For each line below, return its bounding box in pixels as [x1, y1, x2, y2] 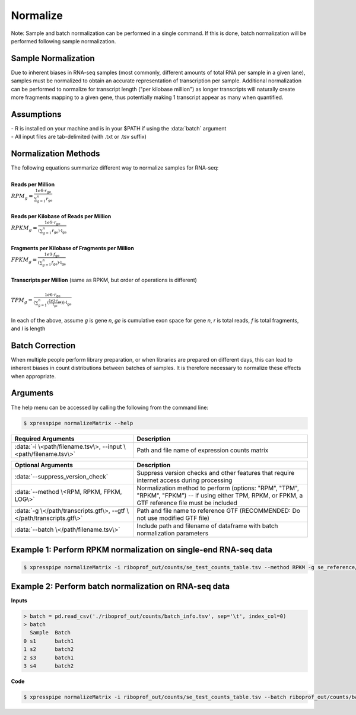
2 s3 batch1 [23, 654, 74, 661]
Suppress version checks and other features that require [136, 468, 295, 477]
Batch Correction [11, 340, 76, 350]
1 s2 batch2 [23, 646, 74, 653]
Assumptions [11, 109, 62, 119]
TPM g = [11, 296, 33, 305]
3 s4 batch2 [23, 662, 74, 669]
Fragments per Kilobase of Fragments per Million [11, 245, 135, 252]
